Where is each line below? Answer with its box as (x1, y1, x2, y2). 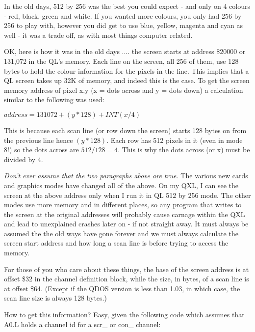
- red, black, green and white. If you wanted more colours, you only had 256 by (4, 10, 242, 21)
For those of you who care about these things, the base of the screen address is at (4, 264, 249, 274)
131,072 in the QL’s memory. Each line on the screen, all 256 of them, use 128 (4, 55, 239, 66)
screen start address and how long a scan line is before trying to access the (4, 238, 229, 248)
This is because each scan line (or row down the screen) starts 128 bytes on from (4, 125, 247, 135)
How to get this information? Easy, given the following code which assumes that (4, 309, 245, 320)
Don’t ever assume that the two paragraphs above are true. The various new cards (4, 170, 248, 181)
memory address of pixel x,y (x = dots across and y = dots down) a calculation (4, 84, 243, 95)
